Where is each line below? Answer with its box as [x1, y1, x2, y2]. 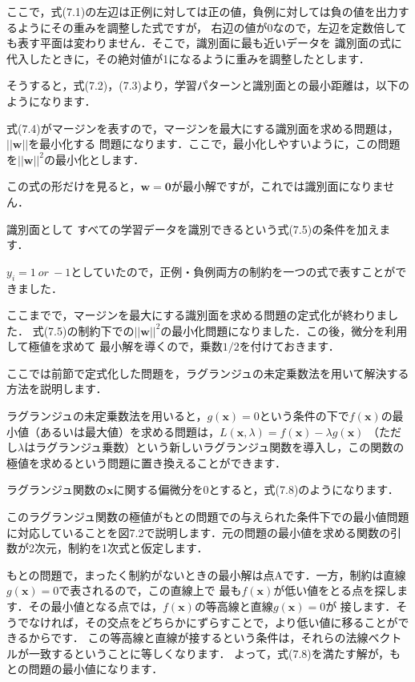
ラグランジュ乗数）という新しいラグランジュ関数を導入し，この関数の [35, 439, 405, 455]
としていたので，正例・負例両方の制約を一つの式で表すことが [71, 263, 396, 279]
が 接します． [325, 598, 397, 615]
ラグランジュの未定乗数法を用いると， [6, 407, 207, 424]
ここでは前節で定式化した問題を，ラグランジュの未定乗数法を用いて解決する [6, 364, 409, 381]
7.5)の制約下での [48, 322, 135, 339]
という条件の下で [259, 407, 349, 424]
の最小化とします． [43, 150, 145, 167]
